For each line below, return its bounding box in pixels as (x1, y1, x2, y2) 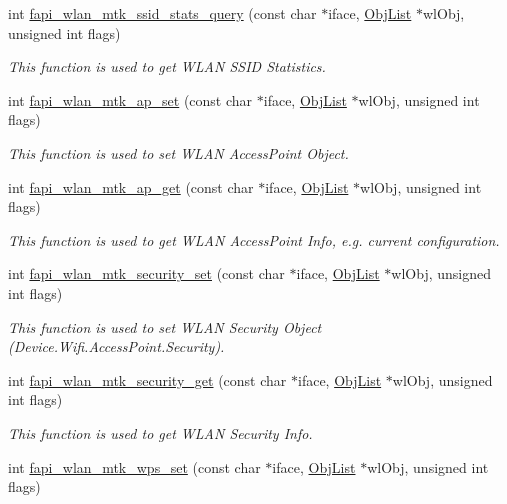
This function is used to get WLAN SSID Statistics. (8, 56, 326, 77)
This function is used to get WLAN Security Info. (8, 422, 313, 443)
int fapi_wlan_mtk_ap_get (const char (8, 176, 254, 197)
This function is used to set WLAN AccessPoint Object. (8, 142, 349, 163)
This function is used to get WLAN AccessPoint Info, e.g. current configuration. (8, 229, 500, 250)
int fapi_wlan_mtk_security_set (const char (8, 263, 285, 284)
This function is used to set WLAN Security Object (8, 316, 322, 337)
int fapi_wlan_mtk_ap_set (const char (8, 89, 253, 110)
